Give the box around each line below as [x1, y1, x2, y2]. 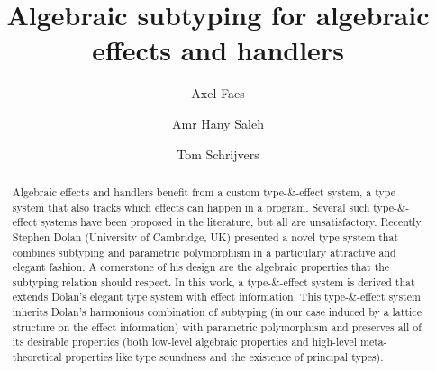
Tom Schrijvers [177, 144, 259, 163]
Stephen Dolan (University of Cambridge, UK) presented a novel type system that [12, 229, 399, 244]
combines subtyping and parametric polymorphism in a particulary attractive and [12, 244, 396, 259]
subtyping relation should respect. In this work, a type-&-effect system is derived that [12, 274, 415, 289]
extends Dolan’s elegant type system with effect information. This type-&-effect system [12, 289, 421, 304]
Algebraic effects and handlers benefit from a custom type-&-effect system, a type [12, 184, 395, 199]
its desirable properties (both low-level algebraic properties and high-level [12, 334, 358, 349]
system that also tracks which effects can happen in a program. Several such [12, 199, 370, 214]
